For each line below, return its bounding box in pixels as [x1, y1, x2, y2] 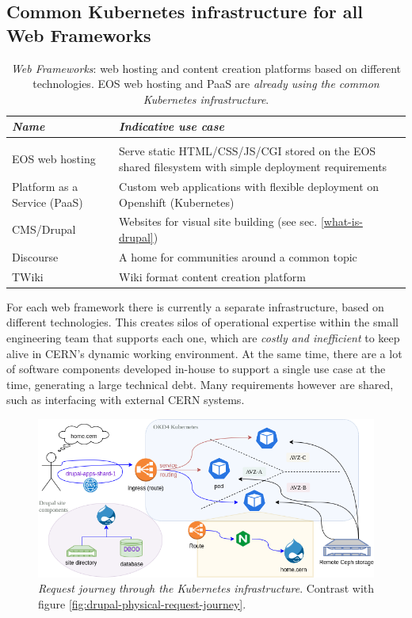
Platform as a [12, 177, 78, 194]
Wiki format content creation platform [119, 268, 306, 284]
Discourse [12, 248, 59, 265]
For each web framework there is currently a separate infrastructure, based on [6, 298, 384, 315]
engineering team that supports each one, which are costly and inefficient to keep [6, 329, 400, 345]
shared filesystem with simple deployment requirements [119, 158, 387, 175]
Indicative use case [119, 118, 224, 135]
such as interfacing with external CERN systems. [6, 391, 245, 408]
